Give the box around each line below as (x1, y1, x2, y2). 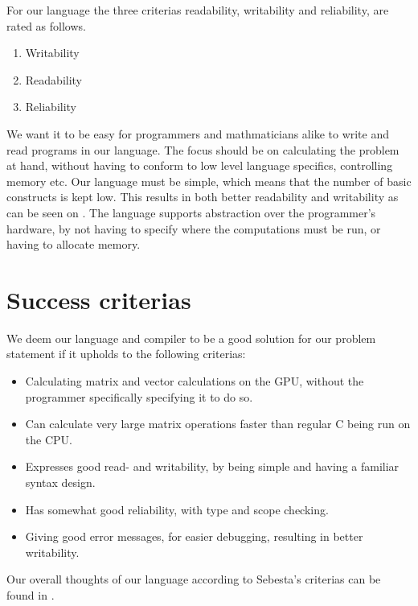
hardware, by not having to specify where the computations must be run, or (6, 220, 381, 237)
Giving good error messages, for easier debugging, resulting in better (25, 528, 363, 545)
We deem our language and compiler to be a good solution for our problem (6, 329, 376, 346)
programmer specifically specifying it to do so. (25, 388, 253, 405)
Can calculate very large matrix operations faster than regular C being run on (25, 415, 411, 432)
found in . (6, 586, 55, 603)
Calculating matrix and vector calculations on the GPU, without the (25, 373, 364, 390)
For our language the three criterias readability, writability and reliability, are (6, 2, 389, 18)
